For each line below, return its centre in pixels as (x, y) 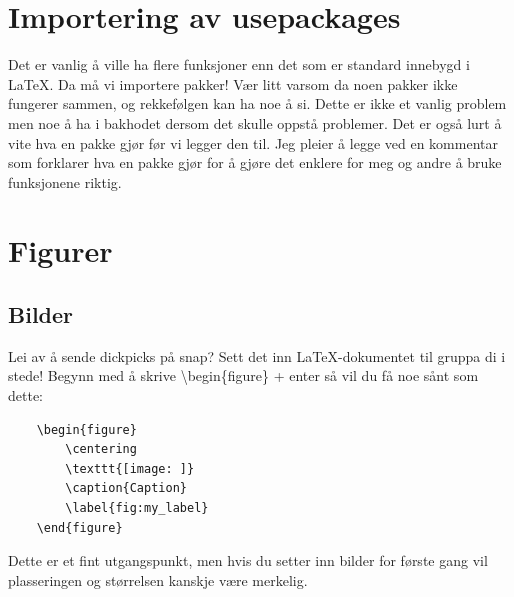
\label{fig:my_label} (137, 508)
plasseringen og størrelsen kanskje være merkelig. (158, 579)
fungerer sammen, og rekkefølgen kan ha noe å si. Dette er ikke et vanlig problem (257, 103)
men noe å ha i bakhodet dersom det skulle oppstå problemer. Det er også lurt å (255, 122)
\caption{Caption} (126, 488)
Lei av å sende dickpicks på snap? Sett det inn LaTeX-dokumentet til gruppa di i (257, 355)
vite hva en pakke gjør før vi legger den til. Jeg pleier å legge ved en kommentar (253, 142)
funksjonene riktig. (65, 181)
